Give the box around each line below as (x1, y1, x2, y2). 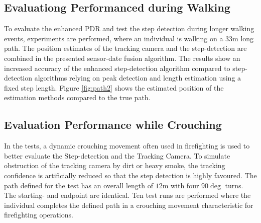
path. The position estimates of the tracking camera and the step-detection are (4, 43, 247, 53)
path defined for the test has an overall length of (4, 180, 153, 190)
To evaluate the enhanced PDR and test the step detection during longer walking (4, 23, 254, 34)
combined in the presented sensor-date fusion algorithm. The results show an (4, 52, 240, 63)
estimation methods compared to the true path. (4, 92, 151, 103)
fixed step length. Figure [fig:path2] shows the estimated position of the (4, 82, 224, 93)
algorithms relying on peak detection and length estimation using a (34, 72, 241, 83)
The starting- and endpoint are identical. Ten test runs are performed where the (4, 190, 251, 200)
